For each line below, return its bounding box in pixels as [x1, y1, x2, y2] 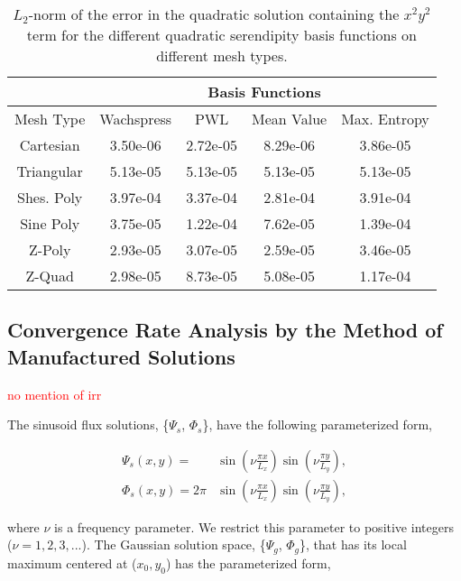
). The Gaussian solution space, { [81, 535, 266, 554]
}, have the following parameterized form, [202, 415, 432, 434]
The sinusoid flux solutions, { [7, 415, 170, 434]
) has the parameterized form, [166, 553, 331, 572]
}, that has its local [300, 535, 407, 554]
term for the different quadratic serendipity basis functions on [26, 24, 417, 45]
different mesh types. [156, 45, 288, 66]
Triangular [16, 161, 83, 181]
